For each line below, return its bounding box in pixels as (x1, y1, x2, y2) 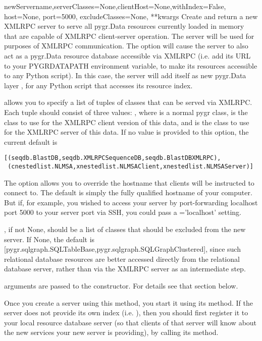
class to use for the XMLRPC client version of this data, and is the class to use (4, 117, 249, 127)
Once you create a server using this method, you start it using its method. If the (4, 297, 253, 308)
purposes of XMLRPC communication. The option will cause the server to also (4, 40, 248, 51)
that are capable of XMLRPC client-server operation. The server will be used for (4, 30, 254, 41)
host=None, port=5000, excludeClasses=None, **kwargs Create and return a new (4, 11, 258, 21)
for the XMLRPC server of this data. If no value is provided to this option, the (4, 127, 249, 137)
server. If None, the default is (4, 234, 95, 244)
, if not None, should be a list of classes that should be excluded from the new (4, 224, 246, 234)
